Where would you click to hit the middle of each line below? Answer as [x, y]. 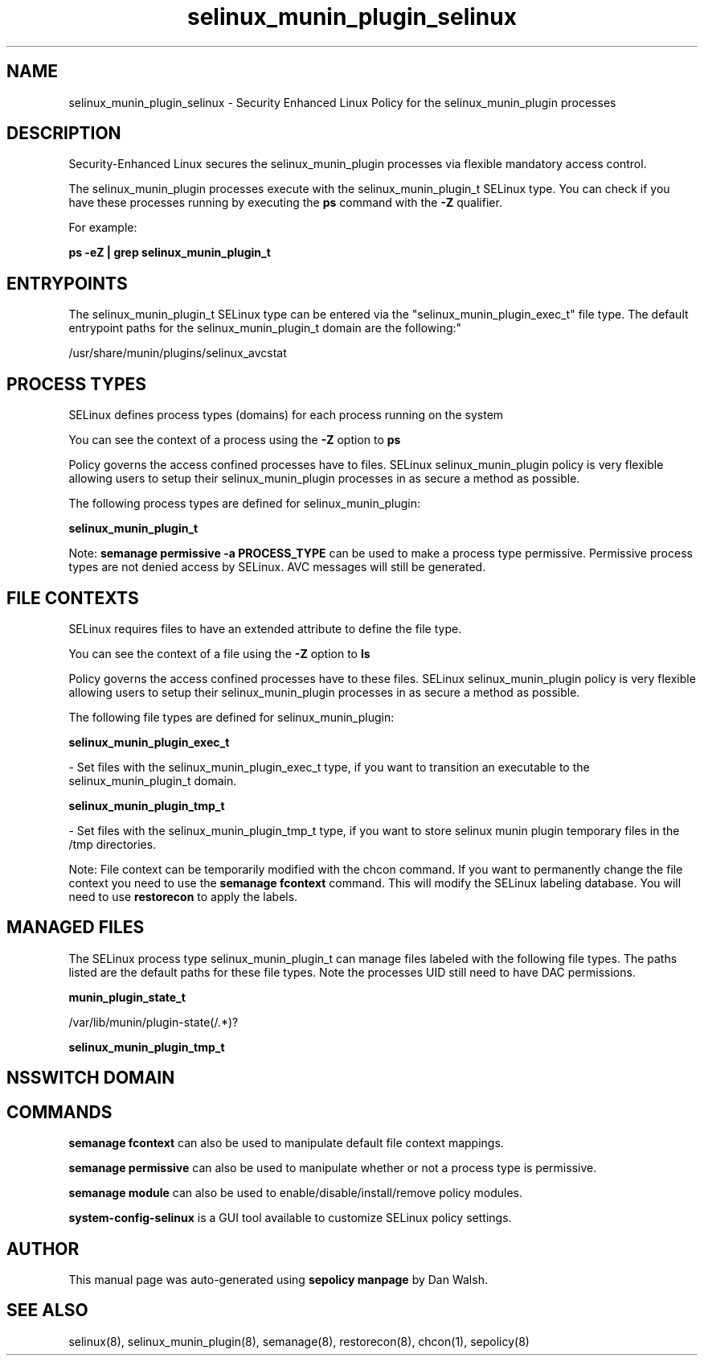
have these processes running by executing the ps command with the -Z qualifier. [285, 203]
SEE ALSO [47, 1311]
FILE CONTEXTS [73, 598]
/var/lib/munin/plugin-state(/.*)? [153, 1022]
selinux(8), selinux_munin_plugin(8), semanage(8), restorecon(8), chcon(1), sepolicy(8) [299, 1341]
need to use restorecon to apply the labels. [183, 896]
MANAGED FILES [76, 928]
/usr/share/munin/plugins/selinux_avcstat [178, 353]
